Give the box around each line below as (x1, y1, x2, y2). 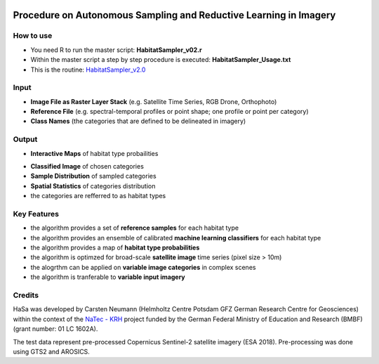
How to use (13, 31, 53, 41)
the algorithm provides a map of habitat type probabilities (30, 243, 200, 252)
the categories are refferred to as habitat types (30, 192, 166, 200)
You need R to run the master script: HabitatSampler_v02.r (30, 46, 203, 54)
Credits (13, 290, 39, 300)
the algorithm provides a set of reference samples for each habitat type (30, 223, 239, 232)
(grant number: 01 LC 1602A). (13, 325, 98, 333)
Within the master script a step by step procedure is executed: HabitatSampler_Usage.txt (30, 56, 291, 64)
